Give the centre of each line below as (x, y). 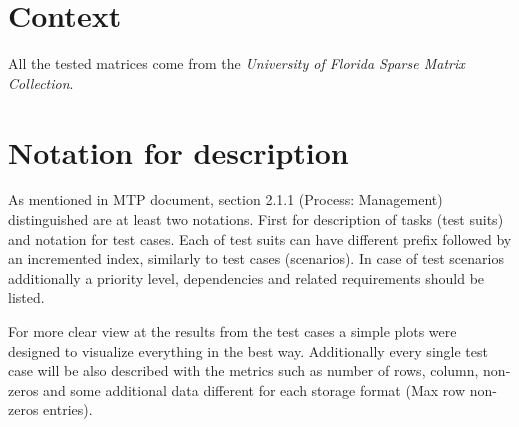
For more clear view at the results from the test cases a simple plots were (232, 331)
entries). (68, 409)
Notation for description (178, 151)
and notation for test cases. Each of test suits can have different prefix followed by (260, 238)
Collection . (41, 82)
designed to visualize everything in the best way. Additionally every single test (248, 350)
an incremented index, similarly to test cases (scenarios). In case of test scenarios (256, 258)
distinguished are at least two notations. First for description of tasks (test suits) (256, 219)
